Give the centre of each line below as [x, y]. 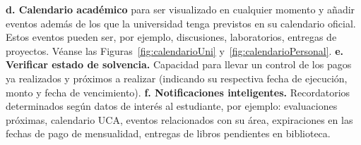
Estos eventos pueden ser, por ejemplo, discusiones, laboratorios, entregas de [171, 37]
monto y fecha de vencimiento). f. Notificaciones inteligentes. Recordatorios [178, 92]
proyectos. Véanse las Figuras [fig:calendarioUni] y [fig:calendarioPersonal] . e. [175, 50]
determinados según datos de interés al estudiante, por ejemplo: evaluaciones [172, 106]
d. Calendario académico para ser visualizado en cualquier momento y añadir [180, 9]
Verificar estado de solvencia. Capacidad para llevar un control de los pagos [179, 64]
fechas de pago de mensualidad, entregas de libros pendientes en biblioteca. [168, 133]
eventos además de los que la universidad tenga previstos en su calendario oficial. [181, 23]
